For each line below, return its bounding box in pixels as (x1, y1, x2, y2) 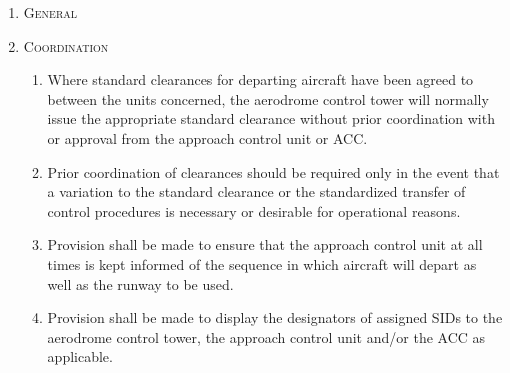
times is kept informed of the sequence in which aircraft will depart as (47, 253, 477, 274)
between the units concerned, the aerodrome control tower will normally (47, 88, 489, 109)
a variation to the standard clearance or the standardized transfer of (47, 181, 466, 202)
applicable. (47, 346, 113, 367)
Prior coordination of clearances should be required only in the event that (47, 161, 500, 182)
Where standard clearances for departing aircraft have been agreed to (47, 69, 474, 90)
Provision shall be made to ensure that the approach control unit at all (47, 234, 483, 255)
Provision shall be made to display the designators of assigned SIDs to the (47, 307, 503, 328)
